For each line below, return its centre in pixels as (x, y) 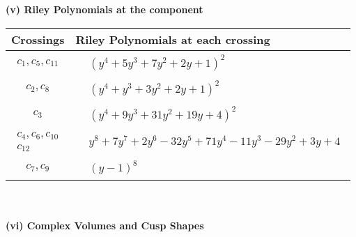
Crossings (38, 39)
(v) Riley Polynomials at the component (105, 9)
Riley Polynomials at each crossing (173, 39)
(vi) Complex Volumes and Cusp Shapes (105, 225)
